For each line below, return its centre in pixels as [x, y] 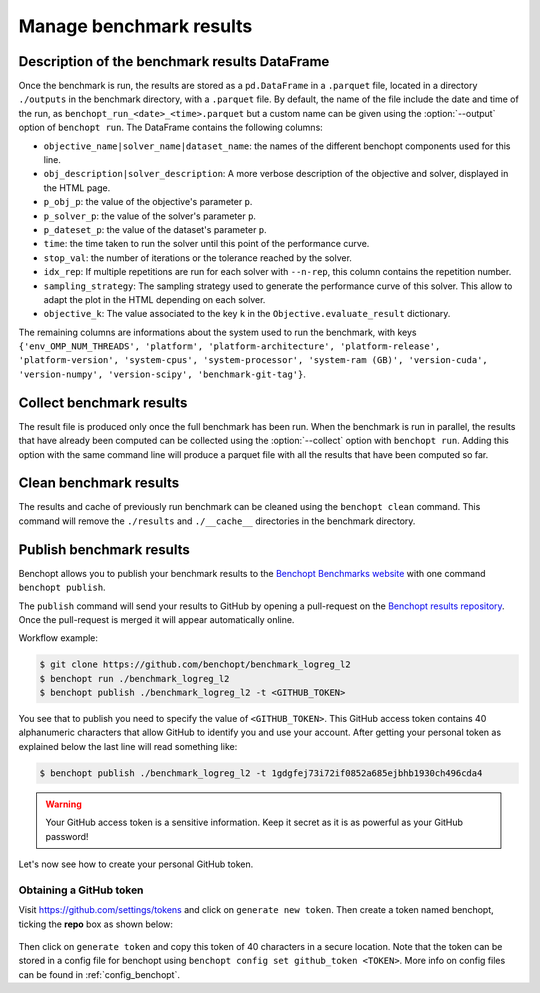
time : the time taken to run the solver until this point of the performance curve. [206, 244]
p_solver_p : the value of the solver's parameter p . [150, 216]
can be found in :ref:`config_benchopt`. [99, 974]
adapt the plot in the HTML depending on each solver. [154, 299]
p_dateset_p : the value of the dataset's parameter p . [155, 229]
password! [67, 836]
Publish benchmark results [104, 549]
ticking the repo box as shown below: [96, 924]
